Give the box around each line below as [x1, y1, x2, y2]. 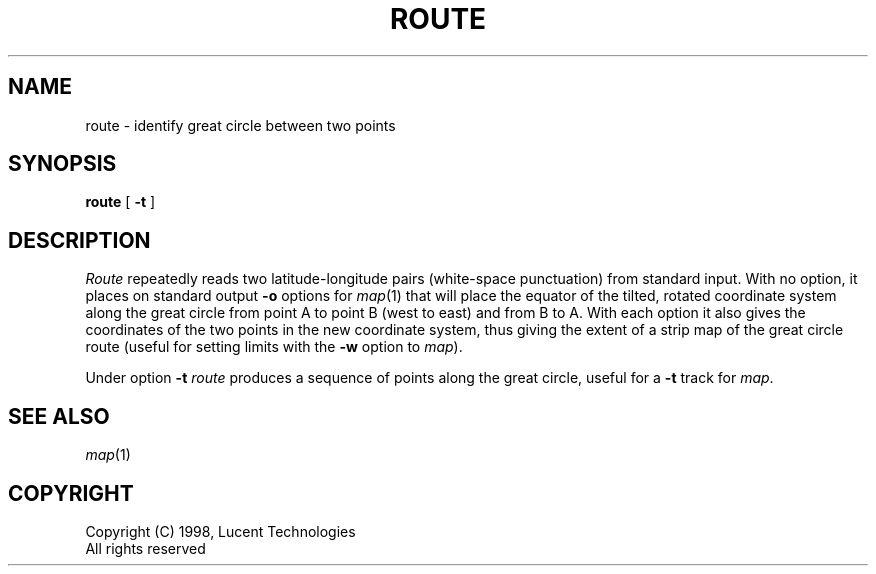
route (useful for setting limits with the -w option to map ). [85, 338, 463, 356]
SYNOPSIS [8, 151, 117, 177]
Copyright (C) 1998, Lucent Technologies [85, 522, 356, 540]
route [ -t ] [85, 193, 156, 211]
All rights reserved [85, 539, 206, 557]
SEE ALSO [8, 403, 110, 429]
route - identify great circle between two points [85, 116, 396, 134]
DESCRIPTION [8, 227, 151, 253]
